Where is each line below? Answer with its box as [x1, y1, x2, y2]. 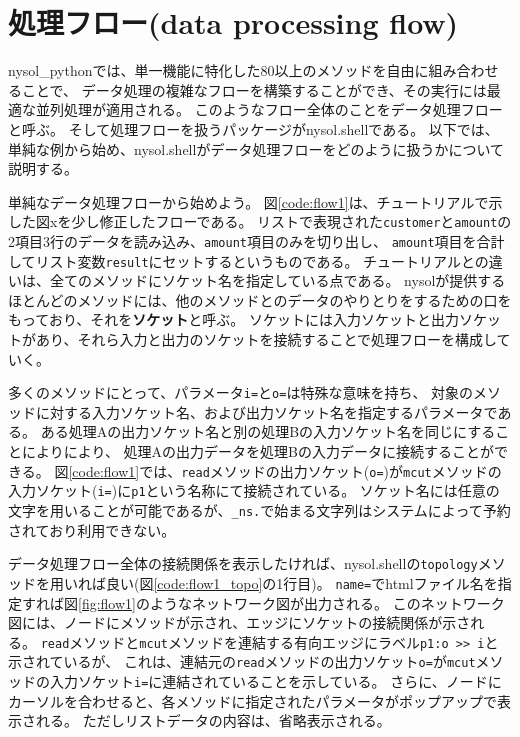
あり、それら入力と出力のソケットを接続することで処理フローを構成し [35, 329, 497, 350]
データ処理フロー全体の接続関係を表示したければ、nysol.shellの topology [8, 553, 478, 574]
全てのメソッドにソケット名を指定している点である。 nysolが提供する [49, 270, 506, 291]
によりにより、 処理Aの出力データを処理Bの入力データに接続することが [21, 441, 494, 462]
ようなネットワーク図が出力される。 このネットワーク [149, 592, 505, 613]
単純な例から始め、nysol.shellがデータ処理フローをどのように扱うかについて [8, 138, 504, 159]
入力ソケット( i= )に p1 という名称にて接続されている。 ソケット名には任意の [8, 480, 500, 501]
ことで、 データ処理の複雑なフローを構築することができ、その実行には [21, 79, 487, 100]
